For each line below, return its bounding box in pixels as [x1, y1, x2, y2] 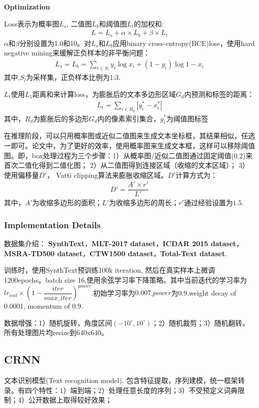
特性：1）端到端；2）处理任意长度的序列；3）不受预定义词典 [38, 385, 238, 395]
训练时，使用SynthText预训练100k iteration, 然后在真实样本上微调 [4, 265, 215, 275]
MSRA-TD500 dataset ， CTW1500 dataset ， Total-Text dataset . [4, 248, 227, 258]
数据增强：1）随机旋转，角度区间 [4, 317, 112, 328]
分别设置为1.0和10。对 [19, 37, 91, 48]
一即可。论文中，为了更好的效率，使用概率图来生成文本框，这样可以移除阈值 [4, 140, 255, 150]
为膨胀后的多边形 [33, 113, 89, 123]
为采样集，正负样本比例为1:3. [26, 72, 121, 82]
